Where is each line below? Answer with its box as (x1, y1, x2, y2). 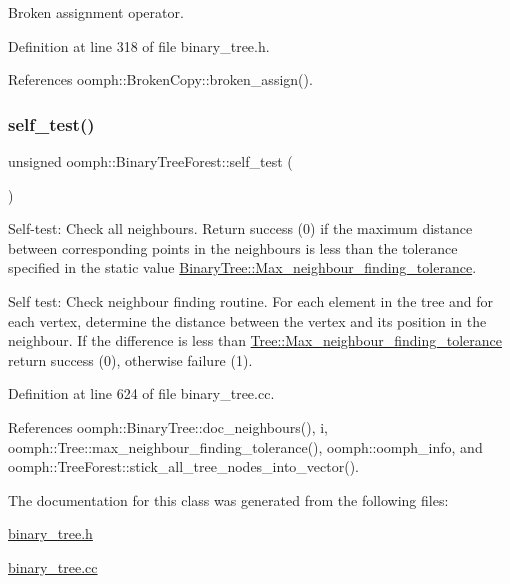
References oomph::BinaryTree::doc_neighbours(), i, (8, 416, 329, 437)
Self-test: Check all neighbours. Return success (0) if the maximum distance (8, 218, 473, 239)
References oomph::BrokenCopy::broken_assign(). (8, 69, 313, 90)
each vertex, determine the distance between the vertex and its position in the (8, 310, 487, 331)
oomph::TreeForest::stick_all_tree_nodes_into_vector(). (8, 456, 359, 477)
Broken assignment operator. (8, 2, 184, 22)
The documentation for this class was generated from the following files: (8, 489, 449, 510)
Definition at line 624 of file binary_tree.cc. (8, 383, 275, 404)
